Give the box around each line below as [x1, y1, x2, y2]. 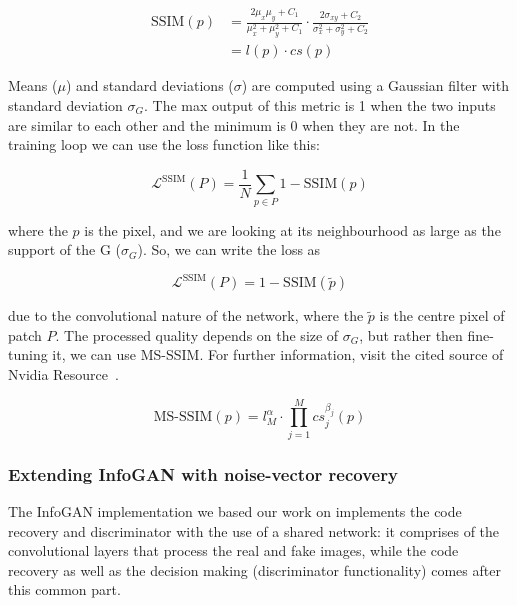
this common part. [8, 579, 121, 600]
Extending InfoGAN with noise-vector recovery [8, 461, 398, 486]
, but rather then [359, 324, 463, 345]
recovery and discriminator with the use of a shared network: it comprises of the [8, 520, 500, 541]
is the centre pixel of [379, 305, 505, 326]
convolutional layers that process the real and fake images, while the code [8, 540, 459, 561]
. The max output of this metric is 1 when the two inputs [144, 95, 496, 116]
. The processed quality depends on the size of [55, 324, 339, 345]
